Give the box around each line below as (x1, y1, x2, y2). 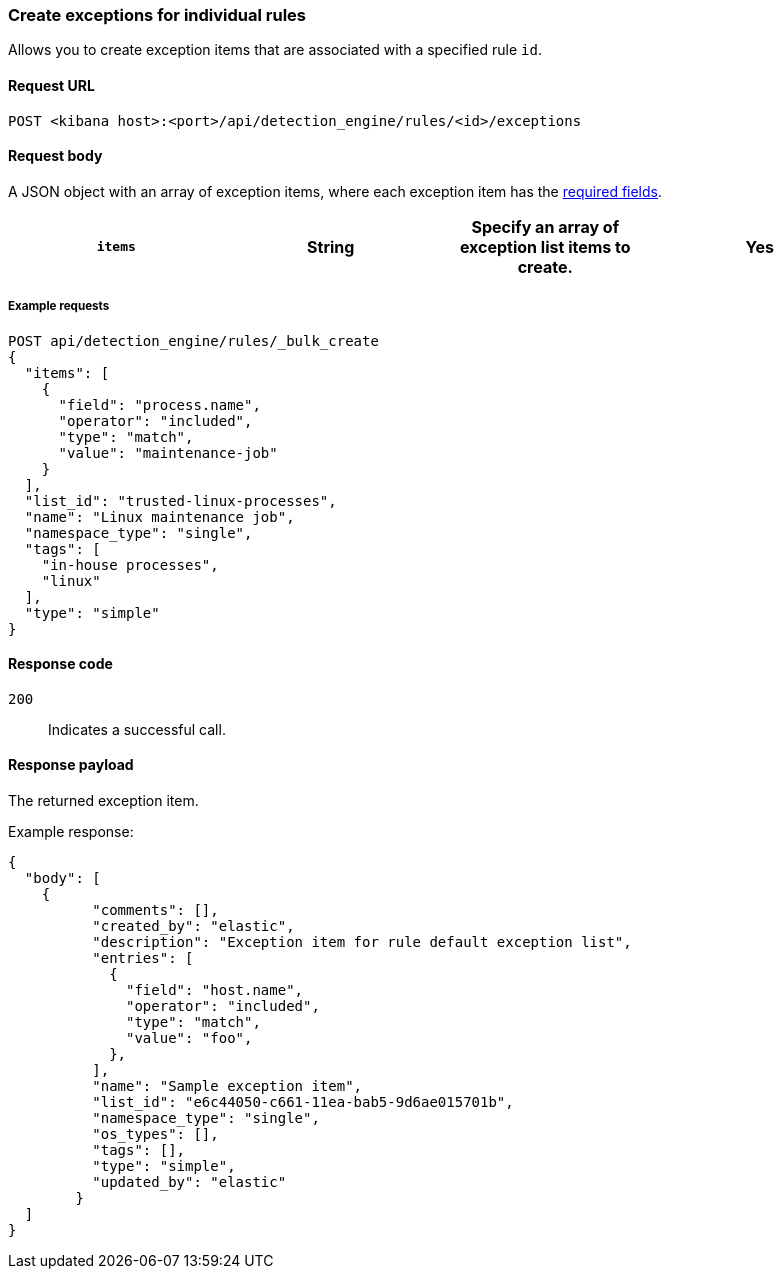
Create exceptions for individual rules (8, 5, 306, 25)
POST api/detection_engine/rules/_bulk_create (8, 332, 379, 349)
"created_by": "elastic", (92, 918, 295, 935)
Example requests (8, 299, 110, 314)
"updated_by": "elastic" (92, 1174, 287, 1191)
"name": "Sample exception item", (92, 1078, 363, 1095)
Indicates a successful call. (48, 720, 226, 738)
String (307, 236, 355, 257)
